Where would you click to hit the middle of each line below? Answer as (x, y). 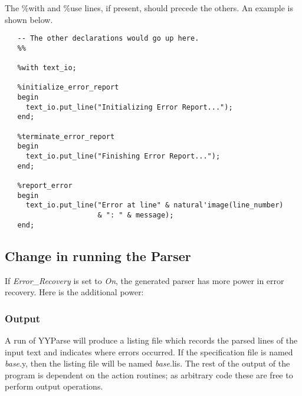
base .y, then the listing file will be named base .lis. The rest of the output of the (147, 363)
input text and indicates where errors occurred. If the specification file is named (149, 352)
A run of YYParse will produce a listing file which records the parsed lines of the (151, 340)
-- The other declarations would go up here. (108, 39)
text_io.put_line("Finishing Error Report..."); (123, 156)
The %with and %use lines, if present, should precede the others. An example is (149, 8)
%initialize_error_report (68, 88)
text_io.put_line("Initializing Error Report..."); (129, 107)
